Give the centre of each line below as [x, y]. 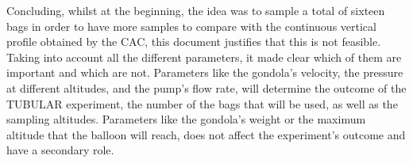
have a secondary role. [60, 150]
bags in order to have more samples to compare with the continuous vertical [191, 26]
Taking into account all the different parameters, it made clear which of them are [204, 57]
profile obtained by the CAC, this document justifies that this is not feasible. [194, 42]
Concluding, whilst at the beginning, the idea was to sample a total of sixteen [196, 10]
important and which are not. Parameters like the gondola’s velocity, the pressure [205, 72]
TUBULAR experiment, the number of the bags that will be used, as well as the [202, 103]
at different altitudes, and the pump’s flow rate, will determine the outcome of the [206, 87]
